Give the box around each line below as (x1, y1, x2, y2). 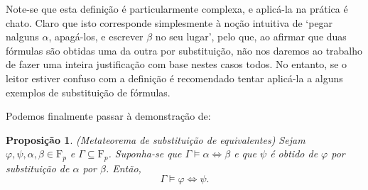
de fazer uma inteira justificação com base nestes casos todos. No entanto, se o (6, 57, 347, 72)
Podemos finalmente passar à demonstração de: (6, 108, 211, 123)
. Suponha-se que (108, 146, 182, 161)
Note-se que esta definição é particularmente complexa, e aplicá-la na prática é (6, 1, 348, 16)
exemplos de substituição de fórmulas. (6, 84, 171, 99)
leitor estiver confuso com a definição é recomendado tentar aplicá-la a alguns (6, 70, 343, 85)
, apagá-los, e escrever (48, 29, 144, 44)
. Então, (105, 160, 141, 175)
